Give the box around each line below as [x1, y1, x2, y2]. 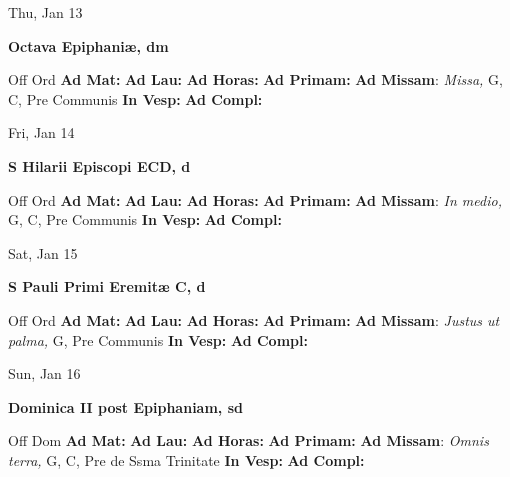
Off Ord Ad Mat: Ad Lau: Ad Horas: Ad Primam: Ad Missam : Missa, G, [8, 69, 503, 90]
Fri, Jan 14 [8, 122, 75, 143]
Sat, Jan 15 [8, 242, 78, 263]
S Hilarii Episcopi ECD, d [8, 155, 191, 176]
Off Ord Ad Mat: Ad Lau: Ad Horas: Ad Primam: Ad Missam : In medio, [8, 189, 502, 210]
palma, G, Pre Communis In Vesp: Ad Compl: [8, 329, 308, 350]
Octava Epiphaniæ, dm [8, 35, 169, 56]
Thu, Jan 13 [8, 2, 83, 22]
